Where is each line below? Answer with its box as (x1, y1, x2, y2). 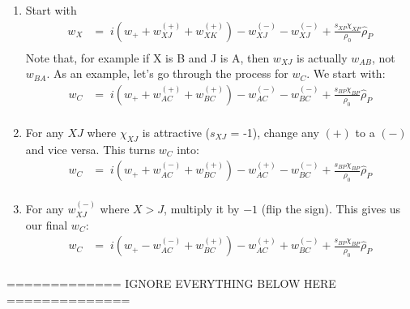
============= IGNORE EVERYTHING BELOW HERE (6, 275, 336, 292)
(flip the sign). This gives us (261, 200, 401, 217)
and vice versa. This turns (25, 140, 156, 157)
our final (25, 216, 68, 233)
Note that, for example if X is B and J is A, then (25, 49, 270, 66)
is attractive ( (142, 123, 210, 140)
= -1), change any (230, 123, 319, 140)
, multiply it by (164, 200, 240, 217)
